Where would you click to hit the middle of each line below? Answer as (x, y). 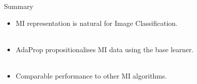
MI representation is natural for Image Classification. (97, 23)
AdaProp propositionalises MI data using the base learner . (105, 49)
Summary (19, 6)
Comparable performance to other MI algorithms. (91, 75)
